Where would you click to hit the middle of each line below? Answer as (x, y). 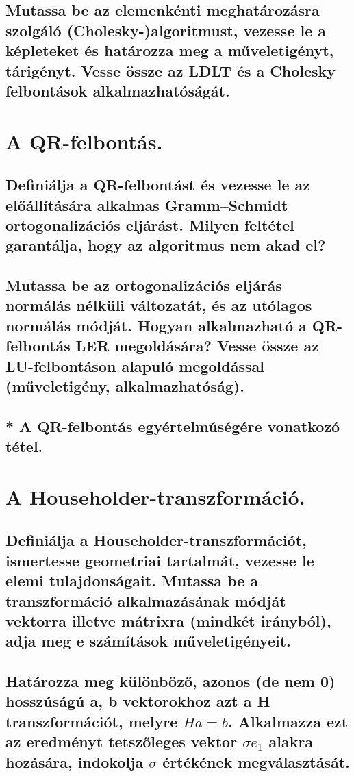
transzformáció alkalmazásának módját (146, 600)
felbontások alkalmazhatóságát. (118, 90)
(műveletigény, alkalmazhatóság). (125, 386)
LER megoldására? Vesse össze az (197, 346)
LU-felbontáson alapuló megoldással (135, 365)
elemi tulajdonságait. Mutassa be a (132, 580)
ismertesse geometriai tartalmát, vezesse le (160, 560)
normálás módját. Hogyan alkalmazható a (156, 325)
